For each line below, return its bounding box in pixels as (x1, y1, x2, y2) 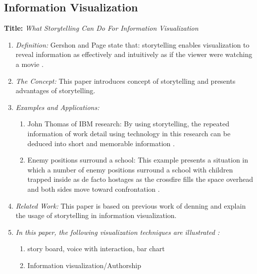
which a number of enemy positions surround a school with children (27, 164, 233, 174)
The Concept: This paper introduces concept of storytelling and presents (15, 75, 236, 86)
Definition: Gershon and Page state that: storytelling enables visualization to (15, 39, 250, 50)
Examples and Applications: (15, 102, 100, 112)
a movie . (15, 58, 44, 69)
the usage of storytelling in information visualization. (15, 210, 177, 220)
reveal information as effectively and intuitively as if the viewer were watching (15, 49, 253, 59)
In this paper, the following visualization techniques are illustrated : (15, 226, 220, 237)
